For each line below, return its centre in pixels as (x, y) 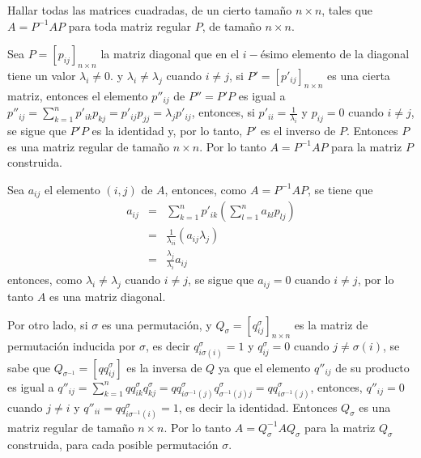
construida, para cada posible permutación (113, 444)
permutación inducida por (72, 346)
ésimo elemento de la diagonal (335, 54)
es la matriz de (331, 324)
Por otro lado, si (48, 324)
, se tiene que (340, 189)
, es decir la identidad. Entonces (258, 407)
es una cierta (358, 75)
